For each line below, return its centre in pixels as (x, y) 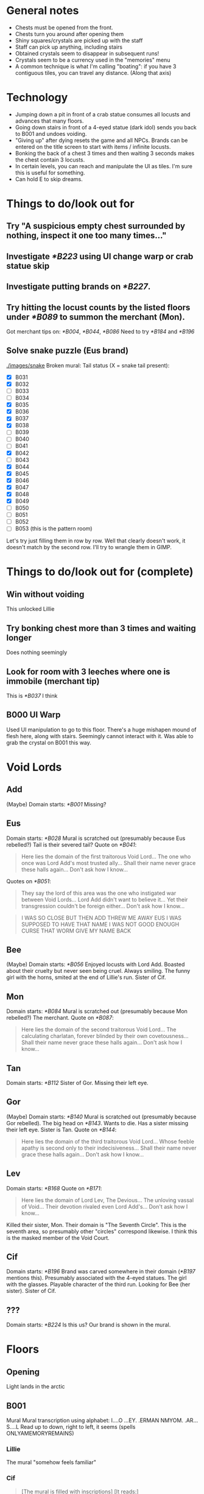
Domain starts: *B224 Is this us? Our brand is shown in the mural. (89, 1325)
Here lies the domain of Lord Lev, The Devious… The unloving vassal (107, 1200)
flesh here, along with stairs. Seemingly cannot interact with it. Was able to (100, 736)
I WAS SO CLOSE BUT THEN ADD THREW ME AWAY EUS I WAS (101, 917)
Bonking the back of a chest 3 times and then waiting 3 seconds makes (105, 153)
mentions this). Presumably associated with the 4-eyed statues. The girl (97, 1278)
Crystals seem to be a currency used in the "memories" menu (93, 60)
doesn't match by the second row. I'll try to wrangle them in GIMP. (89, 547)
